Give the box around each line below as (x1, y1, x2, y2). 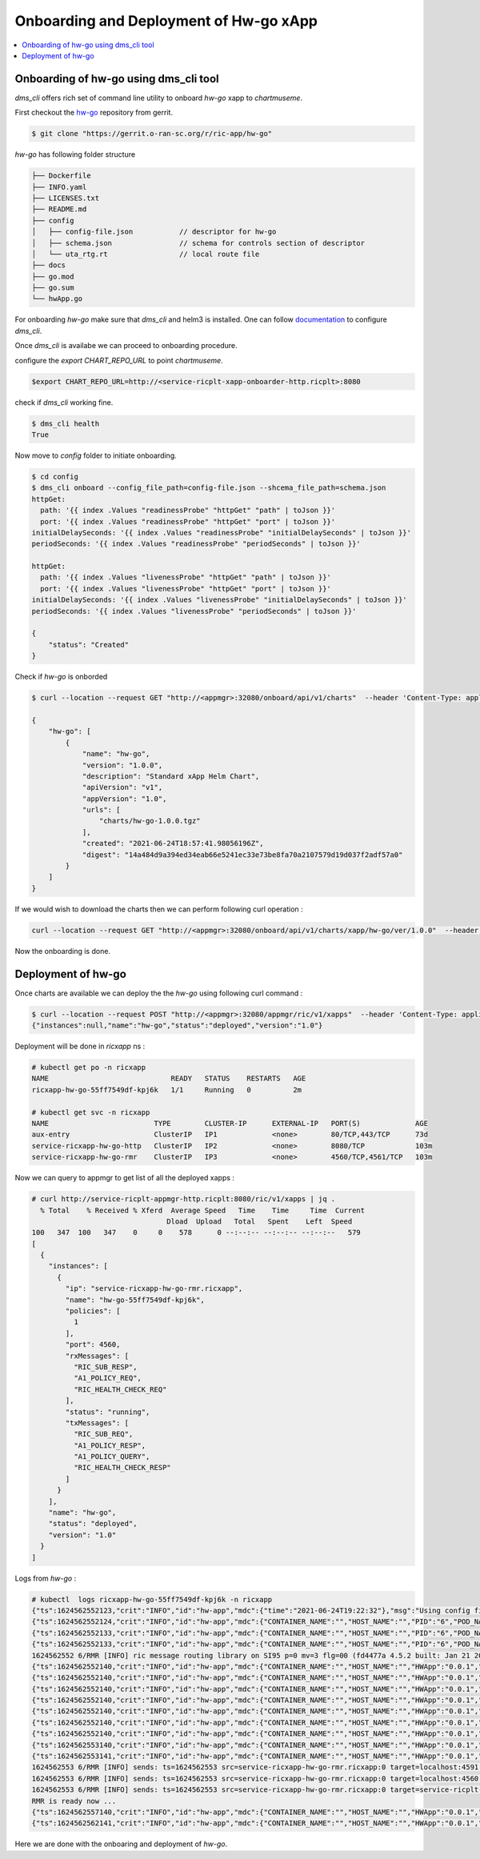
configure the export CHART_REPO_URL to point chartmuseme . (14, 355, 223, 365)
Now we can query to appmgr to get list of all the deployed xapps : (14, 1173, 235, 1183)
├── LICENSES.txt (31, 193, 100, 202)
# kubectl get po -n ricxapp (31, 1063, 146, 1072)
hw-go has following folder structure (14, 150, 136, 159)
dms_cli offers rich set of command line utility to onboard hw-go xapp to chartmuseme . (14, 93, 303, 102)
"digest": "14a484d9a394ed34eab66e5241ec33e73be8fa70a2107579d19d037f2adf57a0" (82, 850, 403, 859)
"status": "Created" (48, 640, 130, 649)
